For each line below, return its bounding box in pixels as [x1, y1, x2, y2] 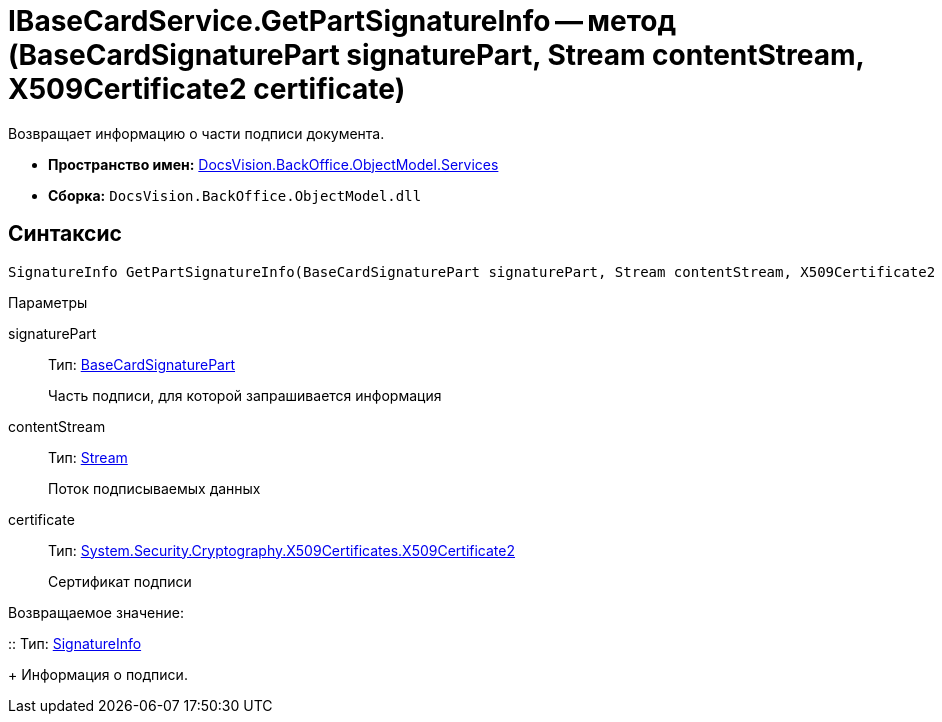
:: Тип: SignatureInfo [8, 634, 142, 652]
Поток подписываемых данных [48, 479, 261, 497]
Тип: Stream [48, 448, 128, 466]
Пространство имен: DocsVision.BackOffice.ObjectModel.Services [48, 155, 499, 173]
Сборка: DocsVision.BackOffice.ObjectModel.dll [48, 186, 422, 204]
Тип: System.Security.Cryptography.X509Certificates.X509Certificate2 [48, 541, 516, 559]
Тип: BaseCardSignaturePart [48, 355, 236, 373]
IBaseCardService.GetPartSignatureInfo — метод [8, 4, 676, 38]
